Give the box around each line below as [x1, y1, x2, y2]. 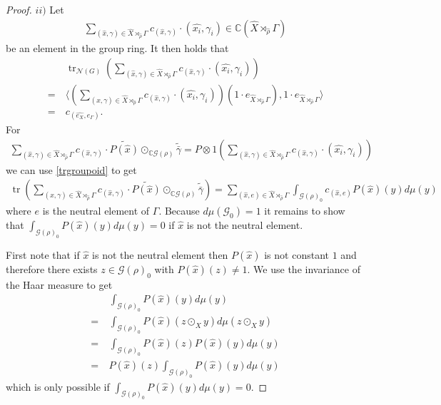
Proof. [6, 2, 32, 16]
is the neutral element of [42, 203, 150, 218]
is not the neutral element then [92, 247, 228, 262]
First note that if [6, 247, 80, 262]
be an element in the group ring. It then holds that [6, 41, 229, 56]
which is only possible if [6, 379, 110, 394]
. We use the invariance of [247, 261, 360, 276]
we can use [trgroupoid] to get [6, 162, 137, 177]
